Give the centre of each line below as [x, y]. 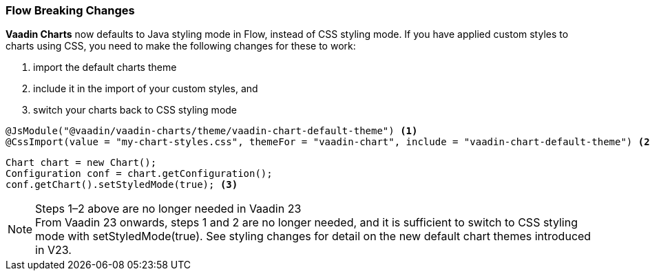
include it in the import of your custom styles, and [146, 89]
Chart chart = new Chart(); [81, 163]
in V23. [53, 250]
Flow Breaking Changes [70, 10]
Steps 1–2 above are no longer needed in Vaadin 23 [168, 209]
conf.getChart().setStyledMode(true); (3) [122, 185]
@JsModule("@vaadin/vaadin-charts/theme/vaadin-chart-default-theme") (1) [212, 131]
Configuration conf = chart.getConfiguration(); [139, 174]
